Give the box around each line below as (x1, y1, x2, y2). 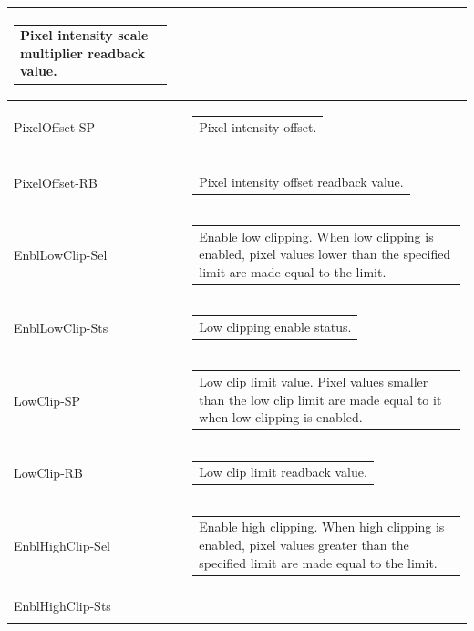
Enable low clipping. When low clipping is (199, 226, 434, 245)
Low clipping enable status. (199, 317, 352, 336)
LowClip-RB (14, 463, 84, 482)
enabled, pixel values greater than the (199, 535, 409, 554)
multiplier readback (20, 43, 146, 62)
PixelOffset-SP (14, 118, 96, 137)
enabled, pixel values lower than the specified (199, 244, 451, 264)
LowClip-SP (14, 390, 81, 409)
